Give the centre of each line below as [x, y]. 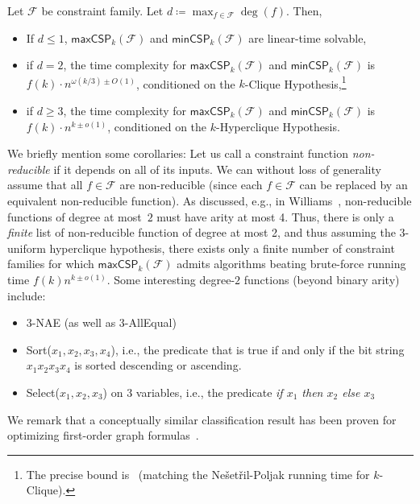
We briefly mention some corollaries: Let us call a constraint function [178, 153]
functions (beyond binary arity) [322, 279]
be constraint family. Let [102, 10]
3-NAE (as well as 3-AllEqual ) [101, 322]
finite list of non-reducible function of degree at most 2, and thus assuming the [202, 232]
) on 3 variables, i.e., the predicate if [193, 392]
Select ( [43, 392]
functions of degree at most [75, 216]
